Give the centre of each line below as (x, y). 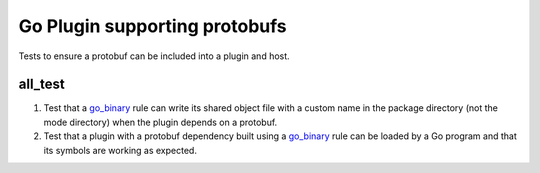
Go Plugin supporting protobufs (152, 26)
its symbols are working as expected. (120, 150)
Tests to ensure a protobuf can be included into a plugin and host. (154, 56)
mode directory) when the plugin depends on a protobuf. (160, 122)
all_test (41, 84)
